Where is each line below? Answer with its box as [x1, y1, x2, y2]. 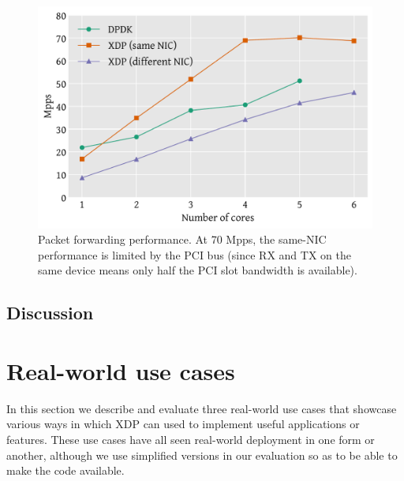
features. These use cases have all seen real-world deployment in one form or [6, 431, 375, 448]
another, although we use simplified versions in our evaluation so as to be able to [6, 446, 398, 463]
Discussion [6, 300, 94, 325]
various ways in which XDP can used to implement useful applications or [6, 416, 360, 432]
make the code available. [6, 462, 125, 479]
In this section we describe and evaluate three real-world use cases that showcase [6, 400, 397, 416]
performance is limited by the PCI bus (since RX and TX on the [38, 246, 351, 263]
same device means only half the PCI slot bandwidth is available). [38, 262, 357, 278]
